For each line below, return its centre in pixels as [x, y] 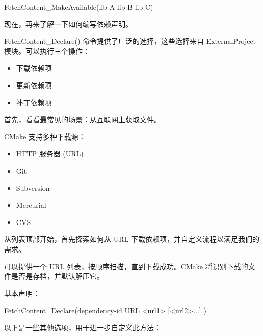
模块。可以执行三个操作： [47, 51]
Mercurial [31, 205]
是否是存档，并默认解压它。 [57, 276]
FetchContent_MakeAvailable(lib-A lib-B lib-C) [79, 7]
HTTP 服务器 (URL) [50, 153]
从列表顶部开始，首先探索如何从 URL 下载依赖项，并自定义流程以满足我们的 [132, 239]
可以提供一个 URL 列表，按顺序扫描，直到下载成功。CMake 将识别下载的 [126, 266]
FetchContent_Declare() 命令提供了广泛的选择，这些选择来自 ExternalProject [130, 41]
